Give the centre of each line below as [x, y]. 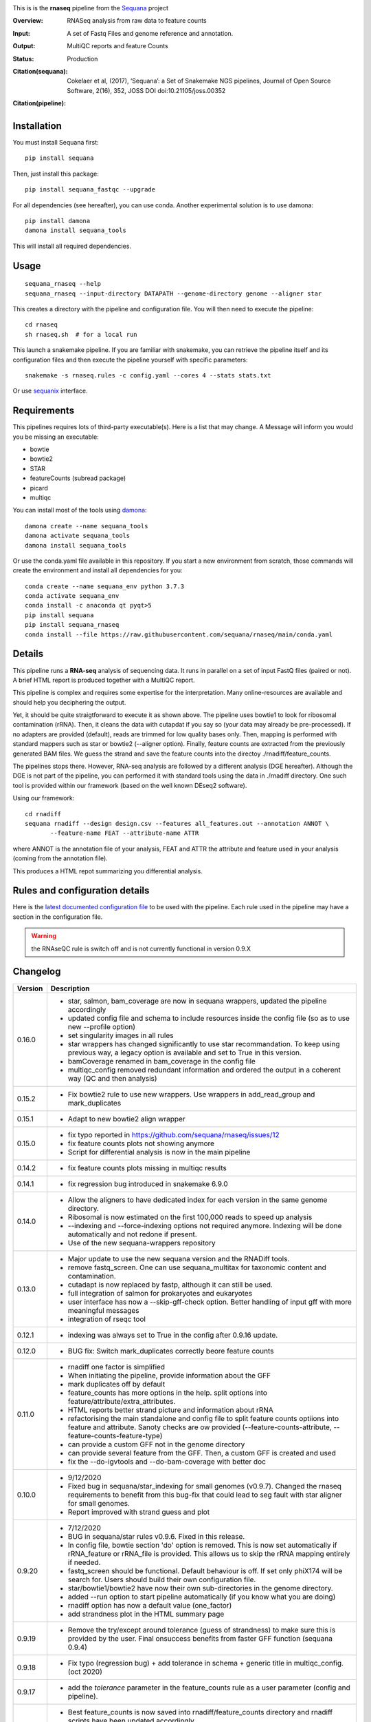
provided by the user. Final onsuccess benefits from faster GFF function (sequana [200, 1638]
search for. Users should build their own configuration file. [162, 1579]
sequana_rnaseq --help [63, 284]
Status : [23, 59]
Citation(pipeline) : [40, 103]
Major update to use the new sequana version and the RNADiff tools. [179, 1258]
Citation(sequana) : [40, 71]
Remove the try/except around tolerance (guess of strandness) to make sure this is [202, 1630]
